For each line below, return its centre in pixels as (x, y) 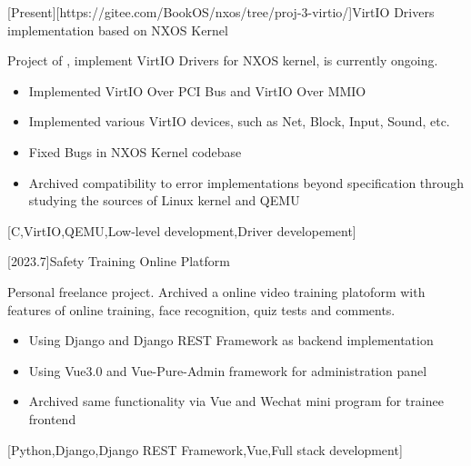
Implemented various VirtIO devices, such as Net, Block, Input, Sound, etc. (239, 121)
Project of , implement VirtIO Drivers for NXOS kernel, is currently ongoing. (223, 60)
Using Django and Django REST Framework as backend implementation (231, 340)
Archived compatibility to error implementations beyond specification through (246, 182)
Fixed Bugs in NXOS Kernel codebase (135, 151)
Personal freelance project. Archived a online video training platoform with (216, 291)
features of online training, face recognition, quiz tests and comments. (201, 309)
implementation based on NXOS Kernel (118, 30)
